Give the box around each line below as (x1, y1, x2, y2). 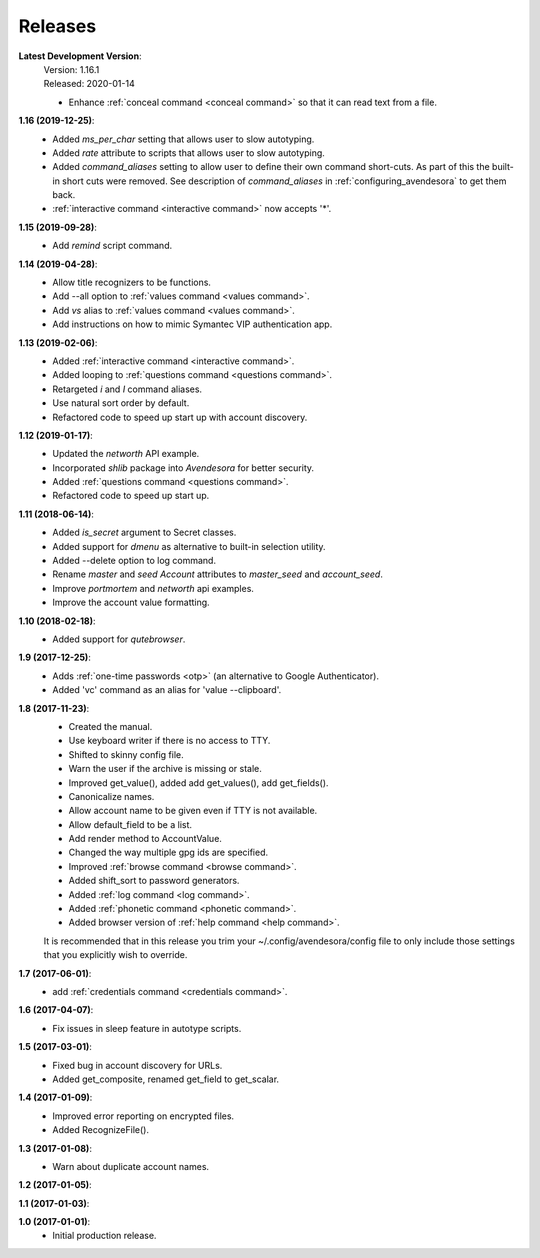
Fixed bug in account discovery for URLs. (52, 1059, 223, 1071)
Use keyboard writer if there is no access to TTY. (68, 735, 271, 747)
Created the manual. (68, 720, 153, 732)
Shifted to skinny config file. (68, 748, 184, 760)
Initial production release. (52, 1230, 157, 1242)
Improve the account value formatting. (52, 596, 210, 609)
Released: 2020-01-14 (43, 78, 135, 90)
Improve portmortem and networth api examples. (52, 582, 255, 594)
